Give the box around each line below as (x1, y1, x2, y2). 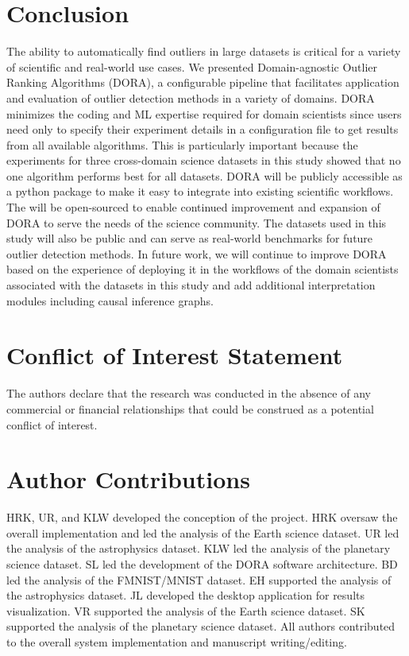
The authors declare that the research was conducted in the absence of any (6, 385, 371, 402)
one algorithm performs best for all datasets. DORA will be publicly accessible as (6, 167, 403, 184)
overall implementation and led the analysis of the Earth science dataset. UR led (6, 524, 399, 541)
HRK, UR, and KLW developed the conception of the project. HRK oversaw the (6, 509, 398, 526)
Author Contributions (6, 463, 250, 495)
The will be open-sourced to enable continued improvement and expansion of (6, 199, 380, 215)
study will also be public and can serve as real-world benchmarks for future (6, 230, 373, 246)
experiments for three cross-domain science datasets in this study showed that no (6, 152, 401, 169)
